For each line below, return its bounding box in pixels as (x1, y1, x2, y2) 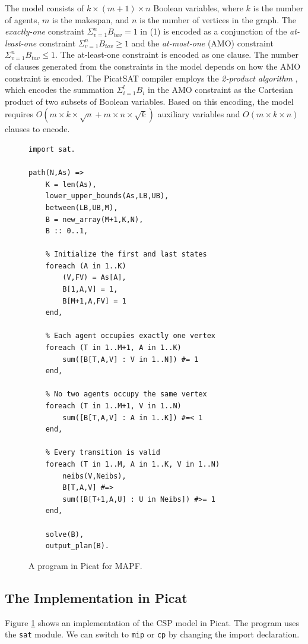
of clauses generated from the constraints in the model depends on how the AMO (5, 60, 301, 72)
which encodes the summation (5, 83, 114, 96)
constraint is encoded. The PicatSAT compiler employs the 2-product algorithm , (5, 71, 298, 84)
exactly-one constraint (5, 25, 84, 37)
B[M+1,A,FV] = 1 (62, 296, 126, 305)
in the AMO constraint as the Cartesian (147, 83, 293, 96)
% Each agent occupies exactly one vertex (45, 332, 215, 340)
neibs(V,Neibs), (62, 471, 126, 480)
